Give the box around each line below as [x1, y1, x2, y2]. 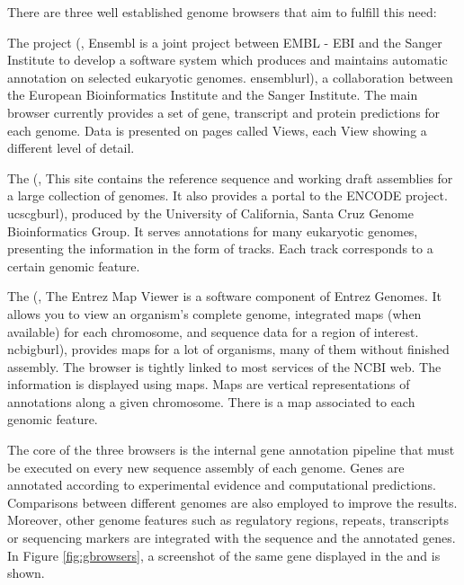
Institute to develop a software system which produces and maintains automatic [7, 50, 448, 69]
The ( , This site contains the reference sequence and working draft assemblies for [7, 168, 453, 187]
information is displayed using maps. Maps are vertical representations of [7, 375, 410, 394]
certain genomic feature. [7, 256, 140, 275]
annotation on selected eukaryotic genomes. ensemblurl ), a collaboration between [7, 67, 453, 86]
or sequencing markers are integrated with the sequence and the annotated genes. [7, 528, 456, 547]
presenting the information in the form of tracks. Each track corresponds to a [7, 239, 433, 258]
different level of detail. [7, 138, 135, 157]
